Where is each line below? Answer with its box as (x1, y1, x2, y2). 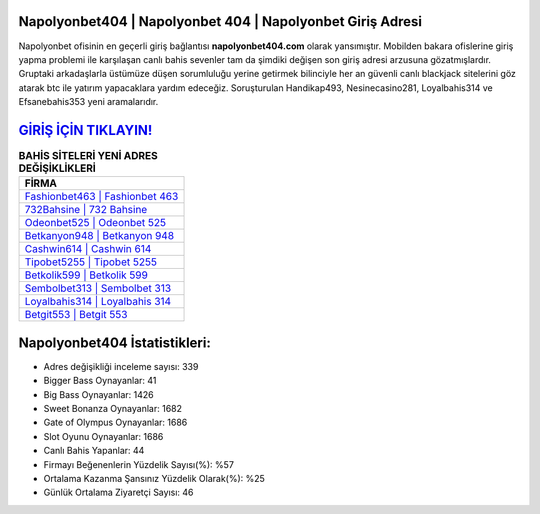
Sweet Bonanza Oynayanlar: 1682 (43, 403, 183, 415)
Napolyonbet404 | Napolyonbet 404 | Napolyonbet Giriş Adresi (18, 13, 423, 30)
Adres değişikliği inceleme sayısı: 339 (43, 360, 199, 372)
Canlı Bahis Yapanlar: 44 (43, 445, 145, 457)
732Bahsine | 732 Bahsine (24, 203, 148, 217)
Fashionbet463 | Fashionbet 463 (24, 190, 179, 204)
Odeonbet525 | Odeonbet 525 (24, 216, 167, 230)
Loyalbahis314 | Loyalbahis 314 (24, 295, 172, 309)
